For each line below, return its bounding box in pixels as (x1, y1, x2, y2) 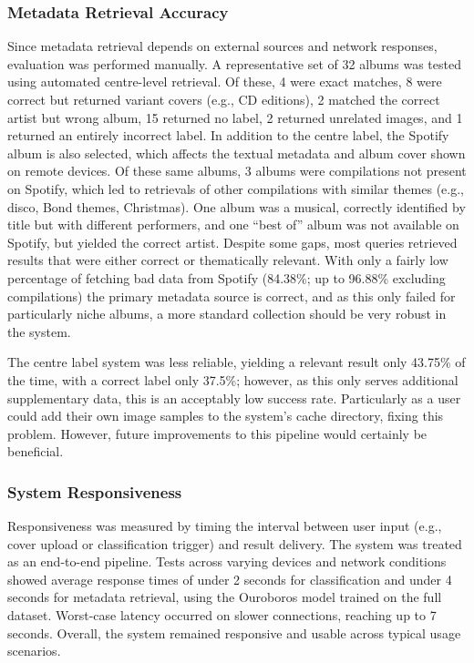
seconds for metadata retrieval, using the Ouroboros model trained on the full (7, 587, 442, 607)
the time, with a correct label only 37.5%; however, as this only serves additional (7, 370, 459, 389)
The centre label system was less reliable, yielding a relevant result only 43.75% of (7, 352, 466, 372)
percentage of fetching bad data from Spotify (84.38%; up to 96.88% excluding (7, 268, 446, 287)
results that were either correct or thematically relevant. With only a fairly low (7, 250, 448, 270)
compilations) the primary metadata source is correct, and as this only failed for (7, 286, 456, 305)
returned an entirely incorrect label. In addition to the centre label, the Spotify (7, 126, 449, 145)
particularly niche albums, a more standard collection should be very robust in (7, 304, 447, 323)
